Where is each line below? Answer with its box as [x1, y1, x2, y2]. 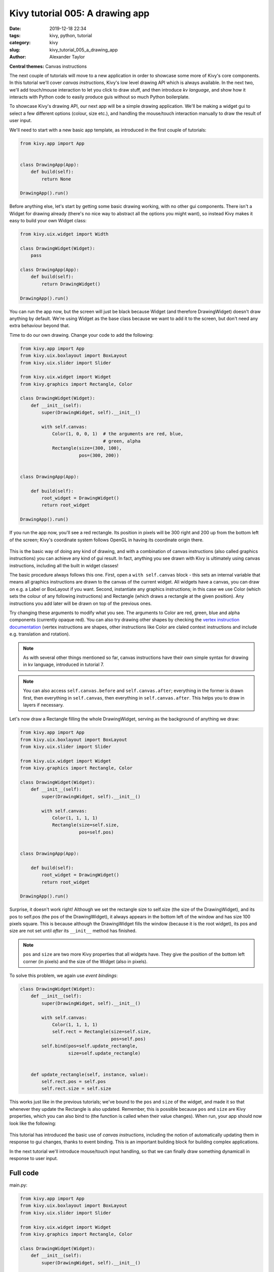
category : [9, 40, 31, 46]
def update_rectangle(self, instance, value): [30, 1072, 149, 1077]
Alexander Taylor [49, 54, 85, 60]
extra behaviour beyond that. [9, 323, 70, 329]
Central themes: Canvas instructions [9, 63, 87, 69]
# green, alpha [102, 438, 141, 444]
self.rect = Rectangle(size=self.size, [52, 1029, 152, 1035]
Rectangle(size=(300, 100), [52, 445, 122, 451]
